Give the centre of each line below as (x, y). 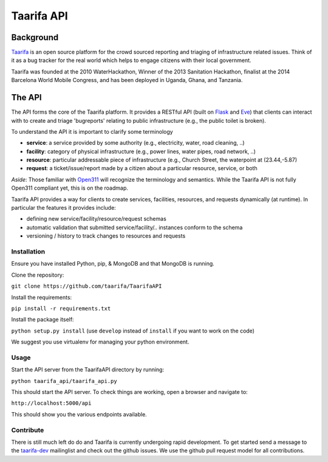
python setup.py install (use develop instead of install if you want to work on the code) (133, 331)
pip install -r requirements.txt (61, 308)
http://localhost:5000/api (51, 403)
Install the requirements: (42, 297)
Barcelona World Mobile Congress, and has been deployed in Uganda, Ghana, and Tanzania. (127, 80)
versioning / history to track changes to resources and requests (106, 236)
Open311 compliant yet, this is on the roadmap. (70, 188)
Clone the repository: (38, 275)
